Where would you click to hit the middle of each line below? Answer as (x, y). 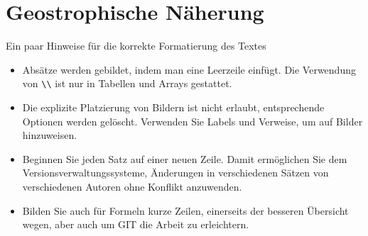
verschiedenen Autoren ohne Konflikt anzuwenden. (132, 186)
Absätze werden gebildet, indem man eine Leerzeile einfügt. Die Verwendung (189, 69)
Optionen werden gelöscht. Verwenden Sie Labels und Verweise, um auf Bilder (193, 121)
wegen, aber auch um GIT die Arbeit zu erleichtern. (136, 224)
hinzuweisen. (50, 135)
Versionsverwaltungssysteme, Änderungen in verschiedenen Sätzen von (175, 173)
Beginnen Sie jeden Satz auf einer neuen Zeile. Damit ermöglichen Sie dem (185, 158)
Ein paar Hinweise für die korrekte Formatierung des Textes (136, 46)
